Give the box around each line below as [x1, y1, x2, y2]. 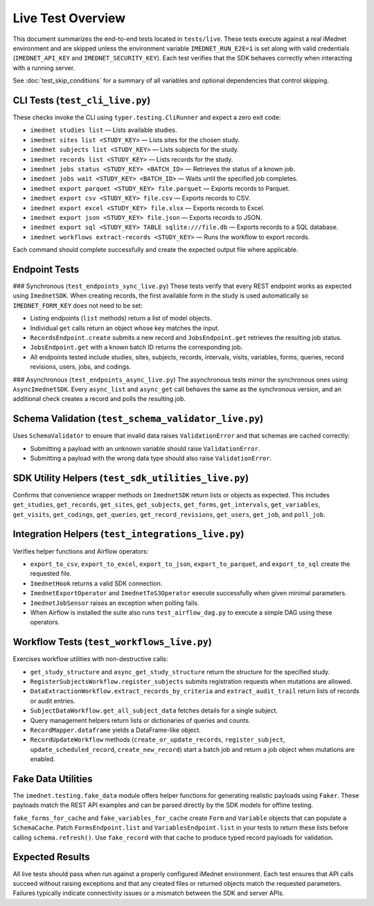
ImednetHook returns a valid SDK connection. [30, 579, 163, 588]
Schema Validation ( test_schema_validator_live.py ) [12, 413, 264, 425]
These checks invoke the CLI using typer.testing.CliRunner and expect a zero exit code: [12, 113, 281, 121]
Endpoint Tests [12, 264, 80, 275]
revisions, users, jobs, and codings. [30, 363, 132, 371]
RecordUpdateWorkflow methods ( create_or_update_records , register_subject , [30, 735, 285, 744]
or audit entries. [30, 696, 75, 705]
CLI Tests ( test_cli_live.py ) [12, 94, 151, 106]
